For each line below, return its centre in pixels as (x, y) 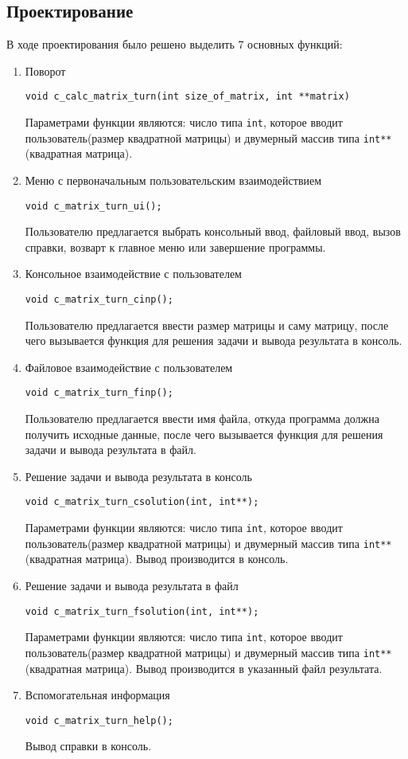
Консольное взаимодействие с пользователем (133, 274)
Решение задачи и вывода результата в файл (132, 586)
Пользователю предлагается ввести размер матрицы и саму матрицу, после (207, 325)
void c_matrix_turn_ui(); (93, 206)
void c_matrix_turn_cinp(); (99, 299)
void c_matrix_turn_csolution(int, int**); (142, 502)
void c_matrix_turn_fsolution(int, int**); (142, 611)
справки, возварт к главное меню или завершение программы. (175, 246)
